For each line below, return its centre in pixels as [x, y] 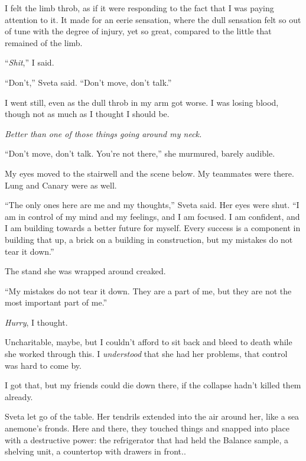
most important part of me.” [56, 302]
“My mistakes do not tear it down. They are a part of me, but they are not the [148, 290]
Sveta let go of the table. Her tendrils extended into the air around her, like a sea [152, 416]
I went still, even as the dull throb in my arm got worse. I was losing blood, [142, 102]
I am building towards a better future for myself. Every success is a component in [153, 228]
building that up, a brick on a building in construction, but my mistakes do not [149, 239]
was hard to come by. [43, 365]
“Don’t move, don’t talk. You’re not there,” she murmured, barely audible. [140, 153]
